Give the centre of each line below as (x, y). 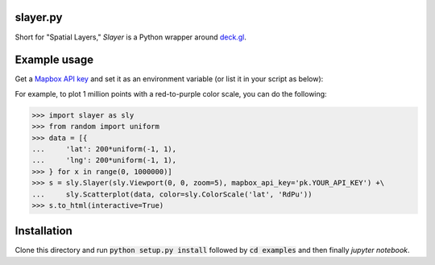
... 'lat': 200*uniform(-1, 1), (104, 149)
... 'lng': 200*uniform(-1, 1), (104, 160)
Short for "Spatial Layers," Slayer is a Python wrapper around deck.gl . (131, 37)
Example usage (54, 60)
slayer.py (39, 17)
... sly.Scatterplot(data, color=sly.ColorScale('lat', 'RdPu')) (172, 194)
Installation (43, 231)
